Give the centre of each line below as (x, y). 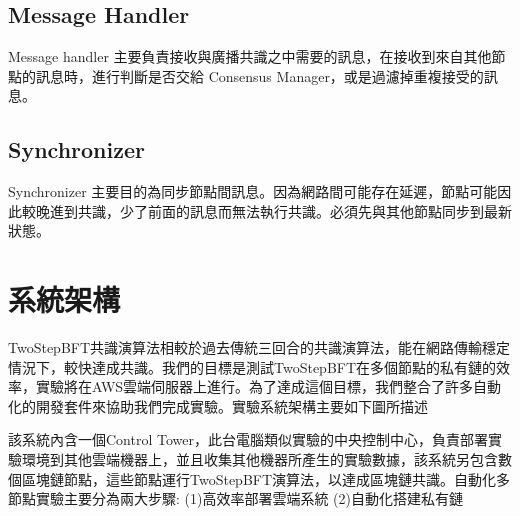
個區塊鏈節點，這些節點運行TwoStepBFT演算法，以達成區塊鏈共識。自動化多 (259, 478)
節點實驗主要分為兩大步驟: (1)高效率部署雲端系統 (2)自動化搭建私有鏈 (235, 498)
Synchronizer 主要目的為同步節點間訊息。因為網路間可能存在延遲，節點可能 (253, 191)
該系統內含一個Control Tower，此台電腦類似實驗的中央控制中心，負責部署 (248, 439)
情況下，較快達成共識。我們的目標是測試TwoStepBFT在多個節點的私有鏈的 (252, 366)
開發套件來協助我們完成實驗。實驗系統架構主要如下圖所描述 (231, 405)
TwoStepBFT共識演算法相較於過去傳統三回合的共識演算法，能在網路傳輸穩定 (259, 347)
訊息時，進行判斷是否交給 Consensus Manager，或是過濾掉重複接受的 (259, 75)
